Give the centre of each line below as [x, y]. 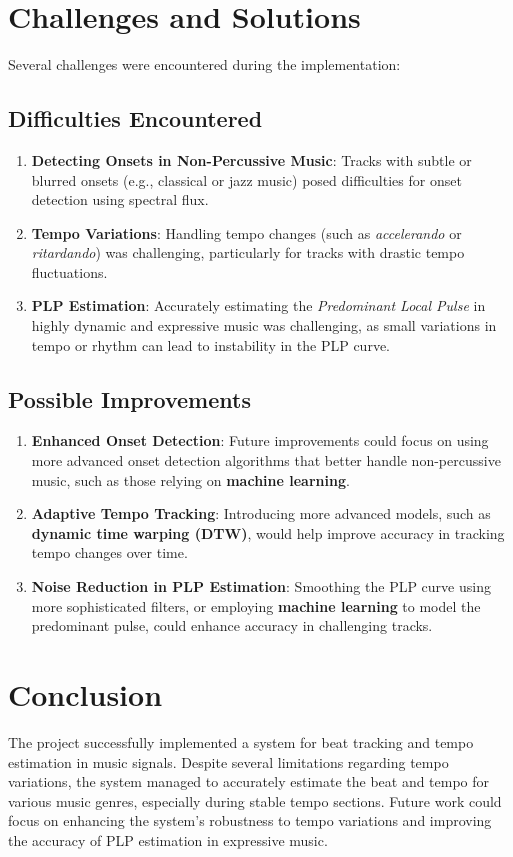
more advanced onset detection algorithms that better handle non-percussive [266, 460]
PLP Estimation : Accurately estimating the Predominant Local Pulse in [258, 305]
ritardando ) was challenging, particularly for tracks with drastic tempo [248, 252]
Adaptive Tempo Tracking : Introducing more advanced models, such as [261, 513]
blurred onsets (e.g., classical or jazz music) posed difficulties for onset [246, 179]
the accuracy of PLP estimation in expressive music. [168, 839]
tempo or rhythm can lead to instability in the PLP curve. [210, 344]
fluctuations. [69, 271]
